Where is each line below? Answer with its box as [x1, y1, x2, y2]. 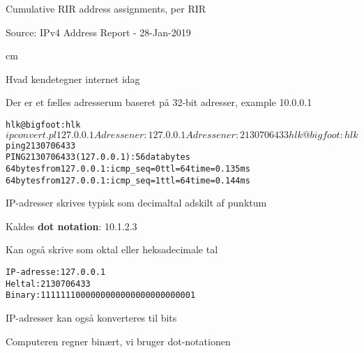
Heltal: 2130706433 [6, 278, 91, 289]
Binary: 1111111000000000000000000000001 [6, 290, 196, 301]
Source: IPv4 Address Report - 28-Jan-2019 [6, 24, 191, 39]
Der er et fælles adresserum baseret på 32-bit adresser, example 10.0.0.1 [6, 95, 312, 110]
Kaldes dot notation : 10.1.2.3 [6, 218, 137, 233]
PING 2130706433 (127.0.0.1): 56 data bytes [6, 152, 190, 163]
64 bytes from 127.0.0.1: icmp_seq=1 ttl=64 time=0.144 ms [6, 175, 250, 186]
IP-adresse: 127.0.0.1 [6, 267, 106, 278]
